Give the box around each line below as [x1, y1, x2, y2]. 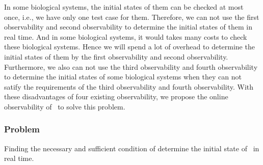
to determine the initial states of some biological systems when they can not [4, 71, 242, 82]
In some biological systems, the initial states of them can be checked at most [4, 2, 244, 12]
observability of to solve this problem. [4, 101, 125, 112]
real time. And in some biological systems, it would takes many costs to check [4, 31, 247, 42]
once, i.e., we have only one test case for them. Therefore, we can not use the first [4, 11, 259, 22]
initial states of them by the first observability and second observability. [4, 51, 228, 62]
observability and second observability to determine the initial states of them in [4, 21, 253, 32]
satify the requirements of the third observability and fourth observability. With [4, 81, 254, 92]
